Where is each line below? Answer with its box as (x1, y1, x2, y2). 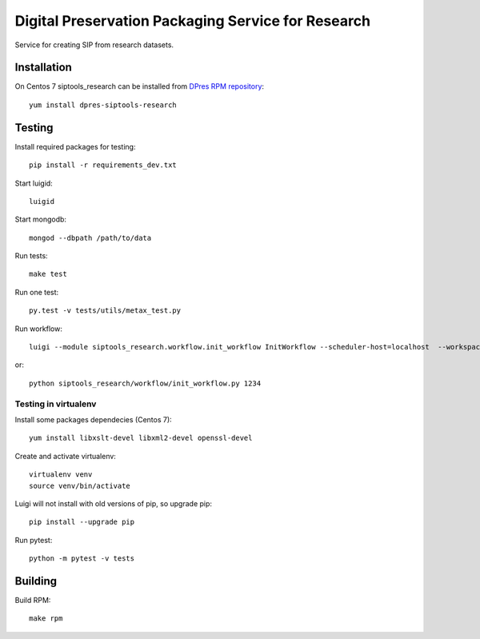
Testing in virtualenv (14, 398, 97, 409)
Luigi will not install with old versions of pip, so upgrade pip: (14, 498, 212, 508)
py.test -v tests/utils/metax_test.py (29, 306, 182, 315)
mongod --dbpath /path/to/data (29, 233, 152, 242)
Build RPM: (14, 596, 51, 605)
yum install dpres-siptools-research (29, 100, 178, 110)
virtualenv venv (29, 470, 93, 479)
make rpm (29, 614, 63, 623)
